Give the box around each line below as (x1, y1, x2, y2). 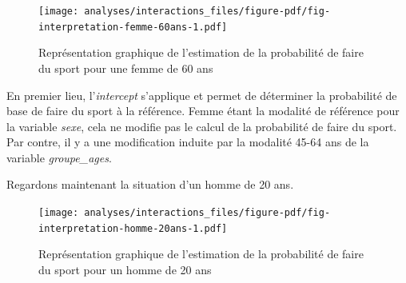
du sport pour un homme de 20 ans (38, 261, 212, 277)
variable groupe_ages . (6, 149, 112, 165)
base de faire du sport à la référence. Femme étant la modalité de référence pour (6, 102, 400, 119)
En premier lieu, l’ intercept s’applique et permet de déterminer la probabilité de (6, 86, 397, 103)
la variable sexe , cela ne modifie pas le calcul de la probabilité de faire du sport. (6, 118, 397, 134)
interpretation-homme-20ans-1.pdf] (38, 222, 228, 234)
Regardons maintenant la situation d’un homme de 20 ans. (6, 176, 294, 193)
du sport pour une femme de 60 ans (38, 59, 213, 76)
